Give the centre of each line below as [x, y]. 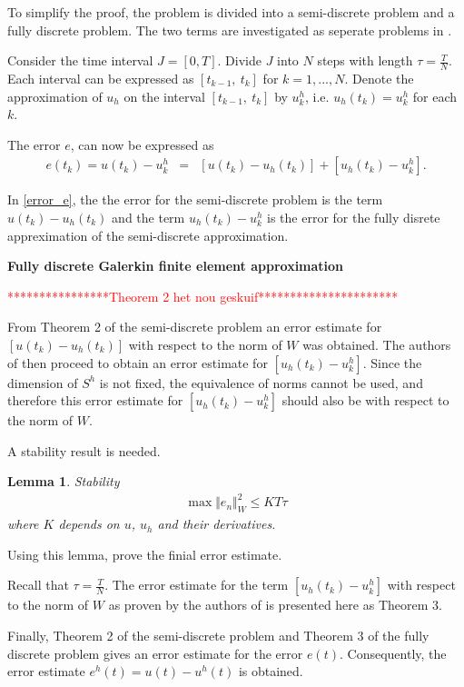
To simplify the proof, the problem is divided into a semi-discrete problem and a [231, 12]
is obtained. [271, 671]
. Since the [392, 362]
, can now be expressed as [142, 144]
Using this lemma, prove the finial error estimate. [145, 554]
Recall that [38, 585]
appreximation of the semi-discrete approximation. [148, 235]
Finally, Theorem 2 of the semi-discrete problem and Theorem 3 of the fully [218, 636]
